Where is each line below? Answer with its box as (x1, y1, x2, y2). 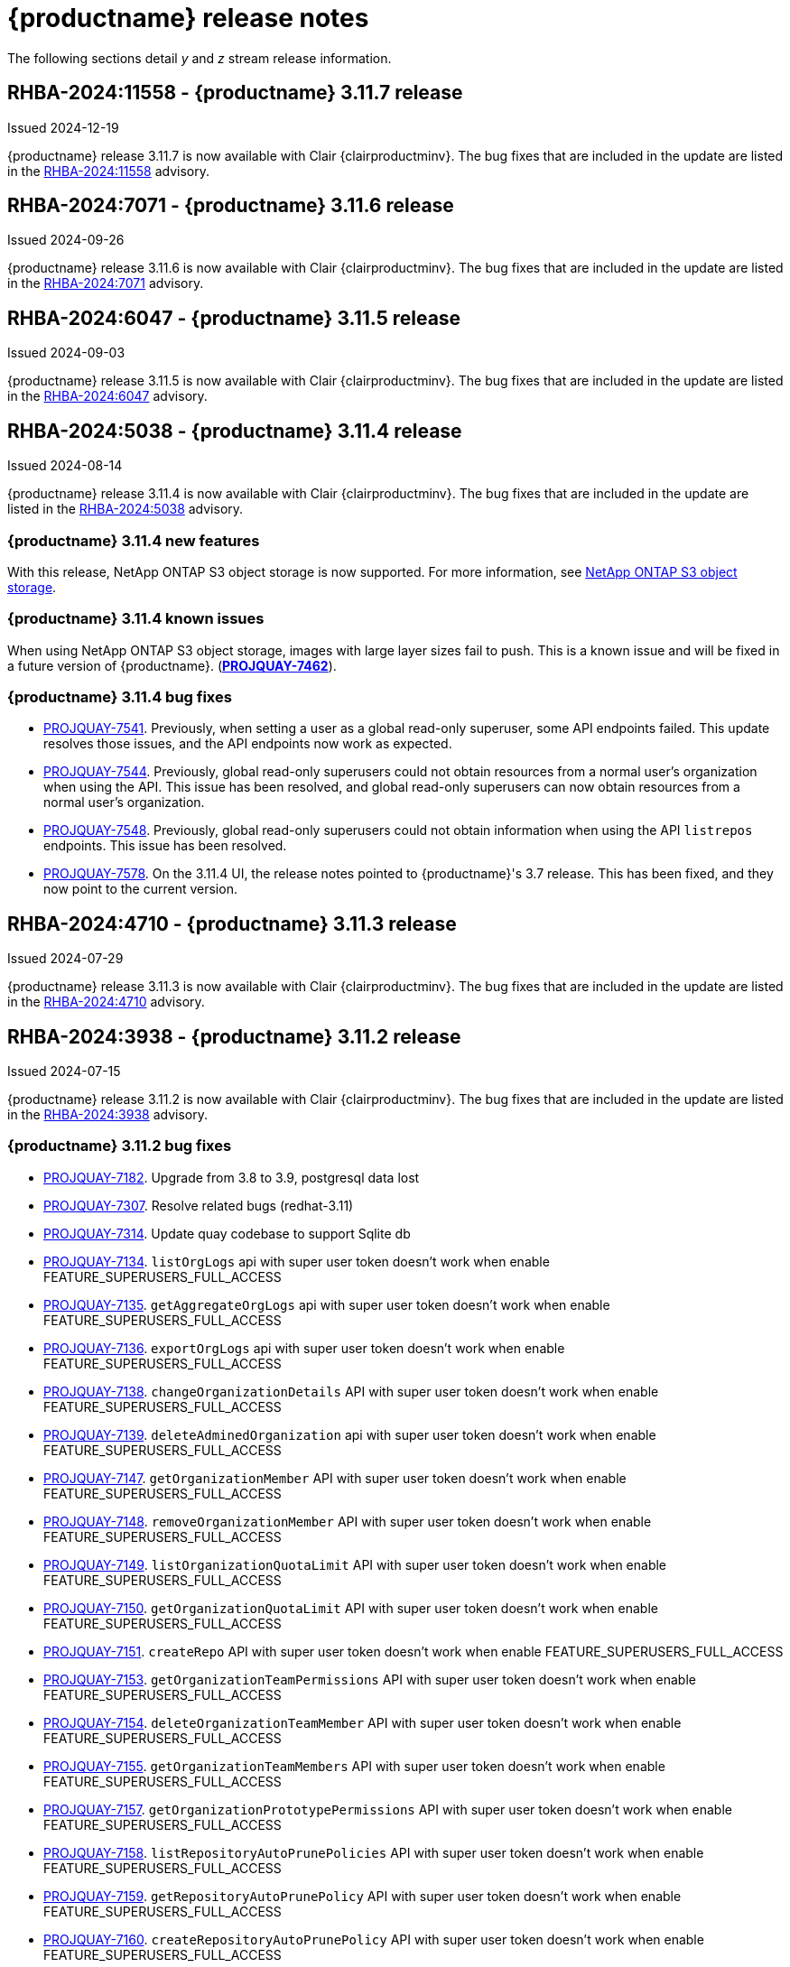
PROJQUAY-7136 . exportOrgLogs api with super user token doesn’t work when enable (43, 1340, 565, 1356)
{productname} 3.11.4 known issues (7, 609, 265, 628)
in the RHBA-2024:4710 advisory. (7, 994, 205, 1010)
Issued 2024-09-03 (7, 345, 125, 361)
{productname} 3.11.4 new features (7, 531, 260, 550)
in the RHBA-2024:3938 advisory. (7, 1107, 208, 1123)
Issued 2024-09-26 (7, 232, 125, 248)
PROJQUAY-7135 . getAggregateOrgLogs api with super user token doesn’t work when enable (43, 1296, 610, 1313)
